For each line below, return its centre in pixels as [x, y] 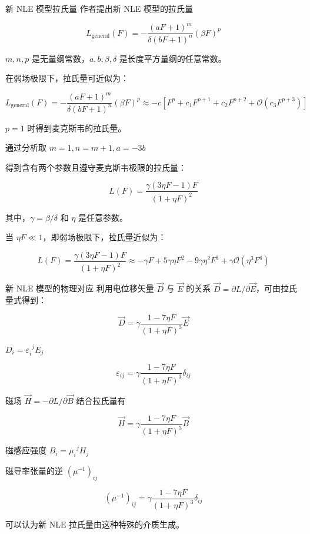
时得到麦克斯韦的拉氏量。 [77, 127]
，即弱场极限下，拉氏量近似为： [104, 237]
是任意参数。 [103, 217]
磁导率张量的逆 [34, 470]
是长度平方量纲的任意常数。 [173, 58]
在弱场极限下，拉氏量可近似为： [67, 78]
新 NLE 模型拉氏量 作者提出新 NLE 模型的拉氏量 [99, 8]
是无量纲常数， [60, 58]
